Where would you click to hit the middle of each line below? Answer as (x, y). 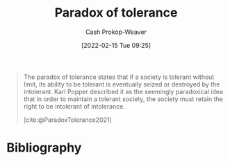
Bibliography (44, 148)
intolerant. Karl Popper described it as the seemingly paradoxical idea (123, 91)
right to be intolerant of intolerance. (74, 106)
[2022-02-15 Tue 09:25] (116, 45)
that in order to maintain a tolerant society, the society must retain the (123, 99)
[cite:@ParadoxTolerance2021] (67, 120)
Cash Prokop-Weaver (116, 32)
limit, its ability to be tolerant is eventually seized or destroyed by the (122, 84)
